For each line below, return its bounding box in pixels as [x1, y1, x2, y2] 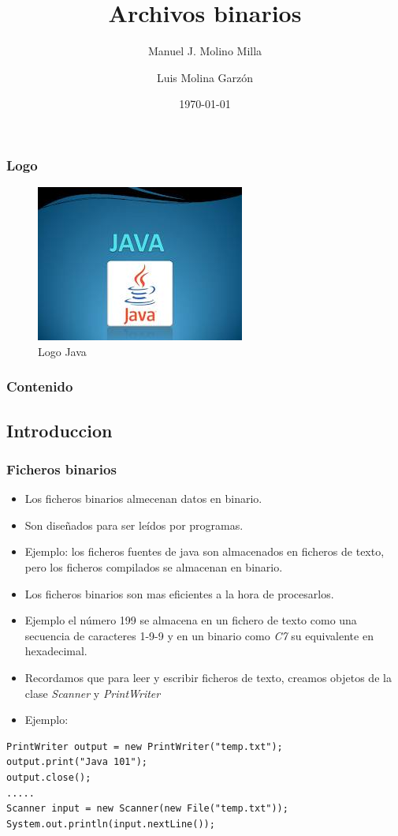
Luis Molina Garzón [156, 69, 254, 85]
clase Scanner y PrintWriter [24, 684, 161, 701]
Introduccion [6, 418, 113, 442]
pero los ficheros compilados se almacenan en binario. [24, 559, 283, 575]
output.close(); [6, 771, 91, 783]
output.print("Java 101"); [6, 756, 147, 768]
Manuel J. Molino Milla [147, 43, 262, 59]
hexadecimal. [24, 643, 87, 659]
